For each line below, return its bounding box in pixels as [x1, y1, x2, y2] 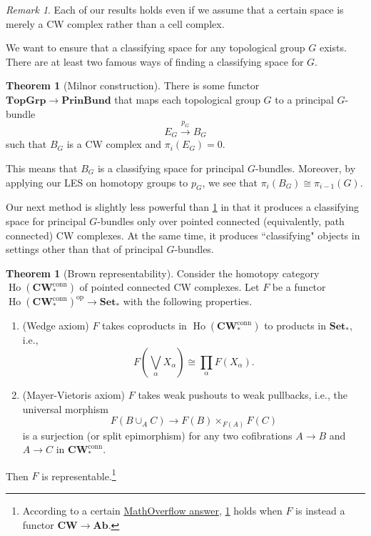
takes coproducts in [102, 318, 187, 333]
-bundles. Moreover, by [255, 160, 356, 175]
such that [6, 137, 47, 152]
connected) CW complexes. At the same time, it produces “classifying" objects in [6, 227, 360, 242]
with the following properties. [123, 294, 253, 309]
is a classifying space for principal [97, 160, 245, 175]
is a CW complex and [66, 137, 161, 152]
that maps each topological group [114, 91, 260, 106]
